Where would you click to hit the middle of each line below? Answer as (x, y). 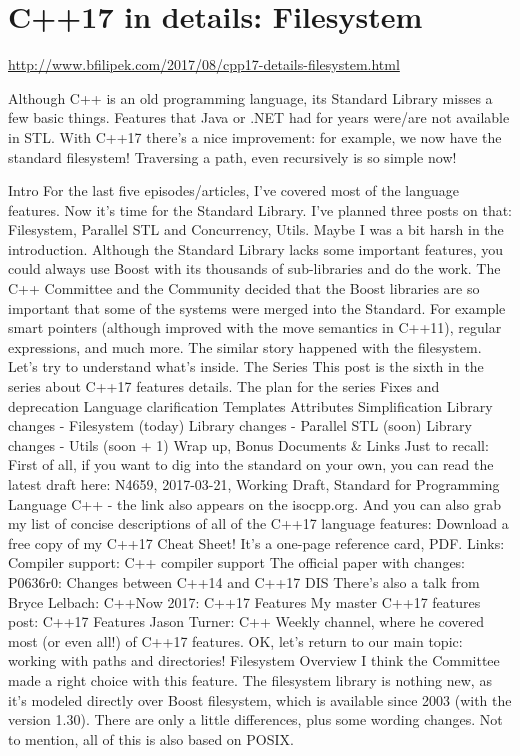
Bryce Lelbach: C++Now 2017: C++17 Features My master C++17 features (244, 601)
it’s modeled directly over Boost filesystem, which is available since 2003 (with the (260, 699)
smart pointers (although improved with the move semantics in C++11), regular (255, 327)
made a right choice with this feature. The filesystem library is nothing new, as (250, 679)
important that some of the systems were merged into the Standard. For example (257, 307)
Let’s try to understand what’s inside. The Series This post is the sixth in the (246, 366)
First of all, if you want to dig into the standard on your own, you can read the (251, 464)
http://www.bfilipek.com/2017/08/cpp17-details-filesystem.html (204, 64)
